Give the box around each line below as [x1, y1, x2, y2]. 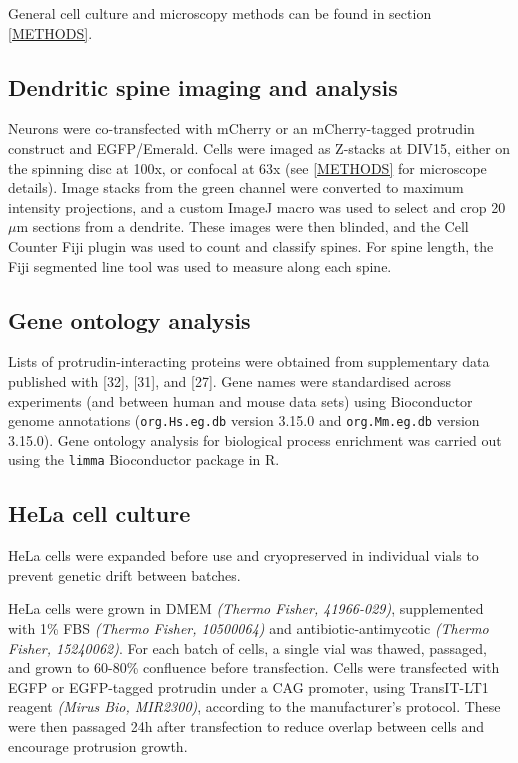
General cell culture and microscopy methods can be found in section [8, 3, 432, 23]
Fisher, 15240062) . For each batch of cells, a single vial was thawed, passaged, [8, 637, 488, 658]
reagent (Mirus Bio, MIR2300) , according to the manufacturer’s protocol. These [8, 696, 501, 717]
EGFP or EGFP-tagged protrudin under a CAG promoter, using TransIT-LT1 [8, 676, 489, 697]
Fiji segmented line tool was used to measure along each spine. [8, 255, 392, 276]
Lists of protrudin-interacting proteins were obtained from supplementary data [8, 351, 490, 372]
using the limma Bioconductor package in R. [8, 449, 280, 470]
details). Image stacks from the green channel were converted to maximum [8, 177, 464, 198]
